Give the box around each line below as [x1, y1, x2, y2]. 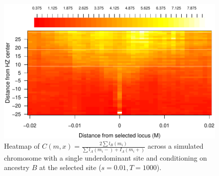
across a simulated [147, 141, 204, 151]
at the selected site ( [39, 162, 102, 173]
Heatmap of [4, 141, 40, 151]
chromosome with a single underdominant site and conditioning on [4, 152, 207, 163]
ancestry [4, 162, 30, 173]
